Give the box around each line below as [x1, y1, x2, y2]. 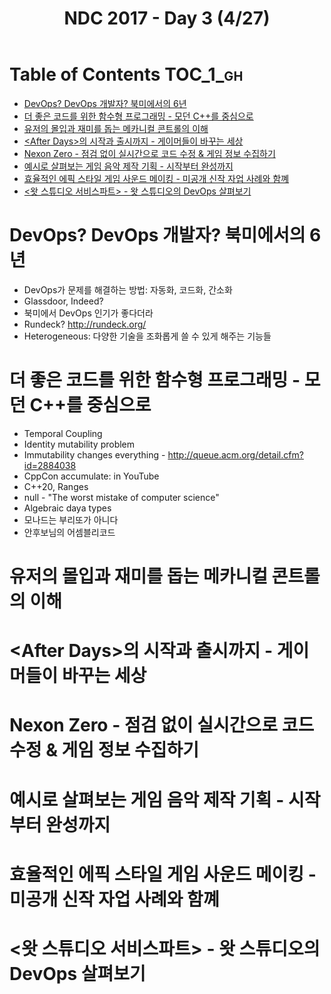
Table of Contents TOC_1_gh [9, 63, 244, 86]
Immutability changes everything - [23, 448, 166, 461]
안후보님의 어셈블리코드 [23, 526, 116, 538]
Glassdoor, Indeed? [23, 295, 104, 307]
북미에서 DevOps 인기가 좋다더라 [23, 307, 154, 319]
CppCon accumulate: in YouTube [23, 470, 160, 482]
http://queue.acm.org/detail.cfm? [167, 448, 304, 461]
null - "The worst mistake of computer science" [23, 491, 220, 503]
